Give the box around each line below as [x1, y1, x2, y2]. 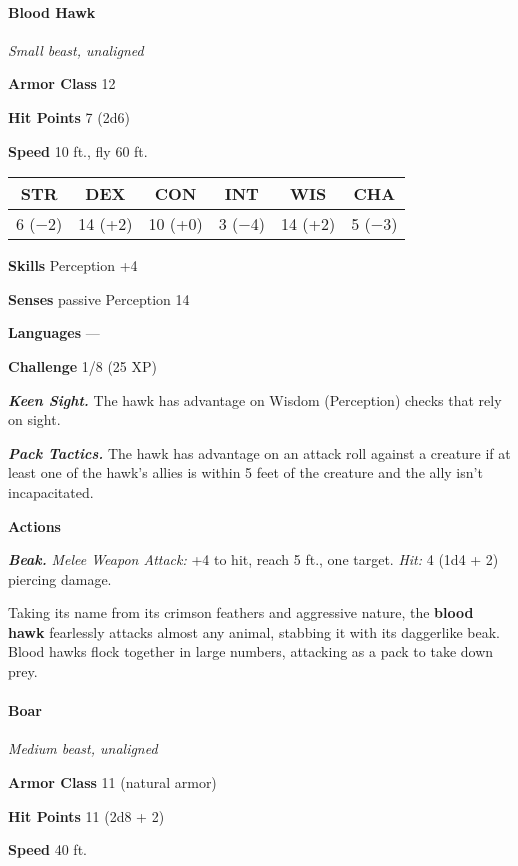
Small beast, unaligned [8, 39, 144, 60]
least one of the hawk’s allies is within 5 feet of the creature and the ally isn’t [8, 462, 483, 483]
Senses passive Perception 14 [8, 288, 190, 309]
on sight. [8, 409, 61, 430]
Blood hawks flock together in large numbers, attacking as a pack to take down [8, 641, 494, 662]
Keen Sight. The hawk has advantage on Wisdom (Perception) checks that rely [8, 389, 502, 410]
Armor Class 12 [8, 73, 116, 94]
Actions [8, 515, 61, 536]
